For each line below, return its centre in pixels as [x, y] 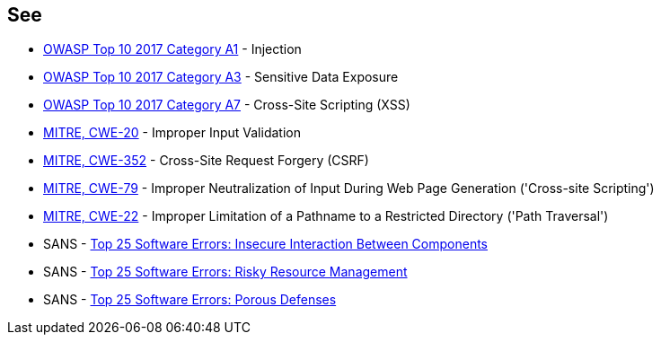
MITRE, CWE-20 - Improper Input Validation [172, 133]
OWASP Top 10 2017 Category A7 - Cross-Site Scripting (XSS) [227, 105]
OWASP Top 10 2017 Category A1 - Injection [172, 49]
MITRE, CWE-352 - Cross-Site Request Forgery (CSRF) [206, 161]
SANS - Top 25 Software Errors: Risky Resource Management [225, 272]
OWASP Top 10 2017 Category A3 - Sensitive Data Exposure [221, 77]
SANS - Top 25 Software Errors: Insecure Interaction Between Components [265, 244]
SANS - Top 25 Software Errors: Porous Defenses [190, 300]
